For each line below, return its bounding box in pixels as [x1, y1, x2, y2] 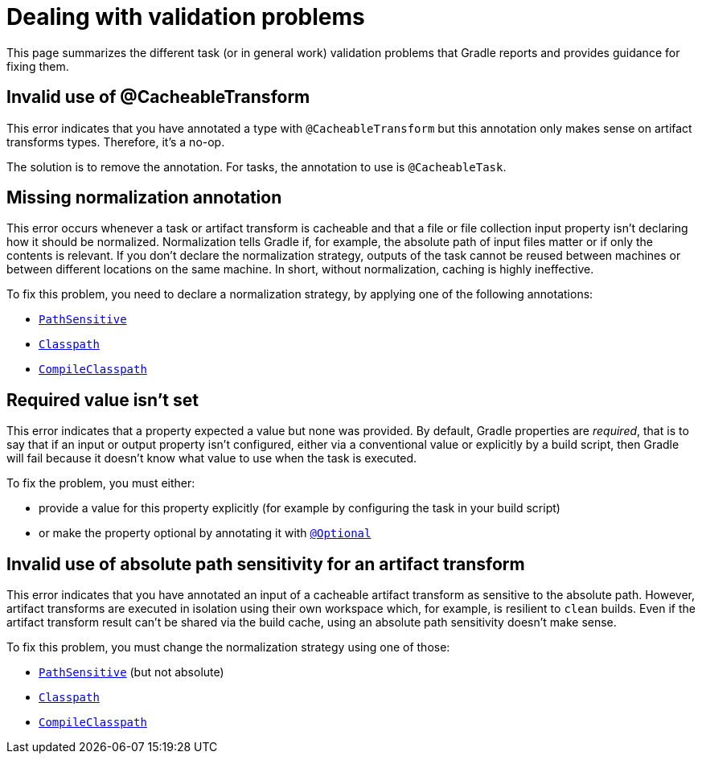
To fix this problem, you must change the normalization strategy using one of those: [6, 640, 450, 655]
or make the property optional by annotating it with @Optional [39, 526, 372, 540]
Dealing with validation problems [6, 3, 365, 31]
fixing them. [6, 59, 69, 73]
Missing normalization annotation [6, 187, 282, 208]
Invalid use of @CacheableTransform [6, 87, 310, 108]
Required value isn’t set [6, 389, 199, 410]
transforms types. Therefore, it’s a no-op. [6, 134, 225, 149]
